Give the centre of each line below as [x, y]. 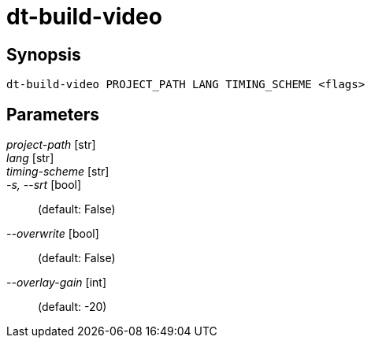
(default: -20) [72, 307]
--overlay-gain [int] [56, 283]
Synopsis [44, 54]
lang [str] [30, 158]
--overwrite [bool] [53, 234]
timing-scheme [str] [58, 172]
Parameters [53, 114]
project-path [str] [51, 145]
